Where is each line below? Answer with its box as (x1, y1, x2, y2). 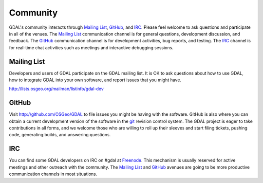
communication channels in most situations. (9, 171, 97, 177)
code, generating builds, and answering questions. (9, 132, 111, 138)
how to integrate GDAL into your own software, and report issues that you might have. (9, 77, 182, 83)
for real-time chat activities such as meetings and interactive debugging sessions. (9, 44, 174, 51)
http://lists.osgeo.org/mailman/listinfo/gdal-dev (9, 86, 104, 92)
